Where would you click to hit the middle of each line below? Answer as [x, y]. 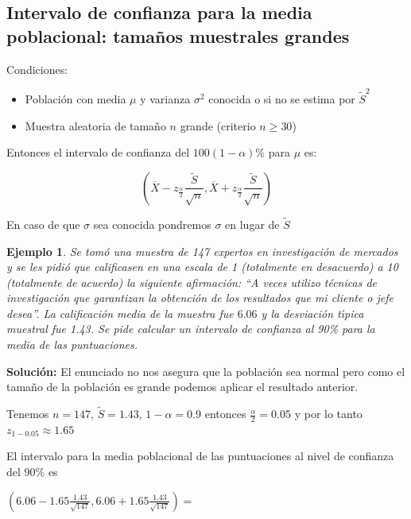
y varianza [165, 98]
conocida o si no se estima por [282, 98]
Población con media [76, 98]
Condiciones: [37, 69]
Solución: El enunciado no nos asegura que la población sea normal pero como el [206, 371]
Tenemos [28, 414]
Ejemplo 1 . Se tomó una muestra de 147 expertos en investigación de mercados [202, 251]
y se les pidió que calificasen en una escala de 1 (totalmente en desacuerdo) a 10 [202, 267]
